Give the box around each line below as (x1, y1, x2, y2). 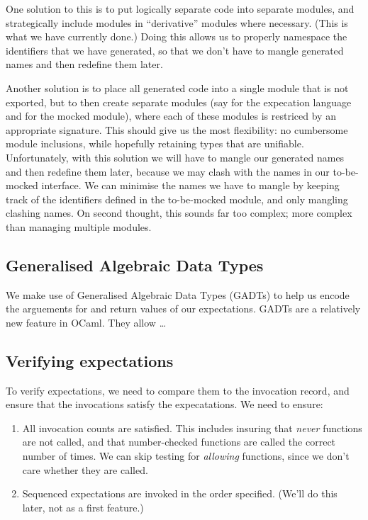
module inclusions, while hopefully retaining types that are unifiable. (6, 136, 304, 151)
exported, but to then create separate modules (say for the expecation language (6, 94, 352, 109)
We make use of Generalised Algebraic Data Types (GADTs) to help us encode (6, 287, 350, 302)
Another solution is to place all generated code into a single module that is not (6, 80, 349, 95)
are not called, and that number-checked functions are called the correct (22, 434, 336, 449)
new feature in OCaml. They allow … (6, 315, 167, 329)
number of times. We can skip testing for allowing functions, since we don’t (22, 448, 350, 463)
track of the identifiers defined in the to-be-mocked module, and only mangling (6, 191, 348, 206)
